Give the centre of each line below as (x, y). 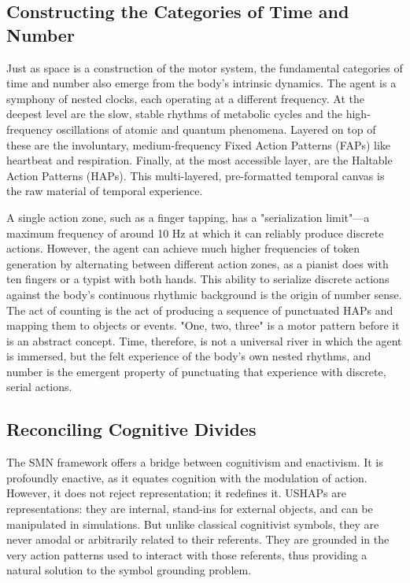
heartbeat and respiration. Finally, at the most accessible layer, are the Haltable (199, 160)
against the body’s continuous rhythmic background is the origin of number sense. (204, 294)
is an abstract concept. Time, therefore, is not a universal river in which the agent (204, 340)
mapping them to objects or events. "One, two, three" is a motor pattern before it (203, 325)
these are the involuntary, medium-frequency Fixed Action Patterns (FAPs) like (199, 144)
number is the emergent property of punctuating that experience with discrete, (196, 371)
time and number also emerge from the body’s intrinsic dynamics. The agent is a (201, 83)
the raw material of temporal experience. (105, 191)
